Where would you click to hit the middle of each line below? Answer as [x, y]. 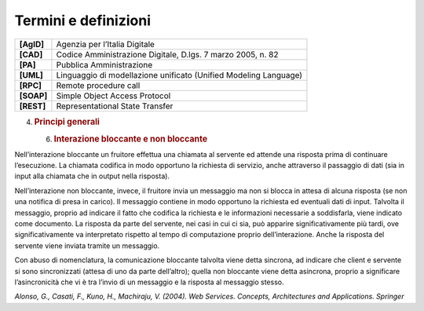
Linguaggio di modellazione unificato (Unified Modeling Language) [179, 75]
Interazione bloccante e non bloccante [131, 139]
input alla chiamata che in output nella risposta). [92, 176]
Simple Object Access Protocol [113, 96]
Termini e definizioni [83, 20]
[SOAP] [33, 96]
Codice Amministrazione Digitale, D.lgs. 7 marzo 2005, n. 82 [167, 54]
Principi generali [67, 122]
